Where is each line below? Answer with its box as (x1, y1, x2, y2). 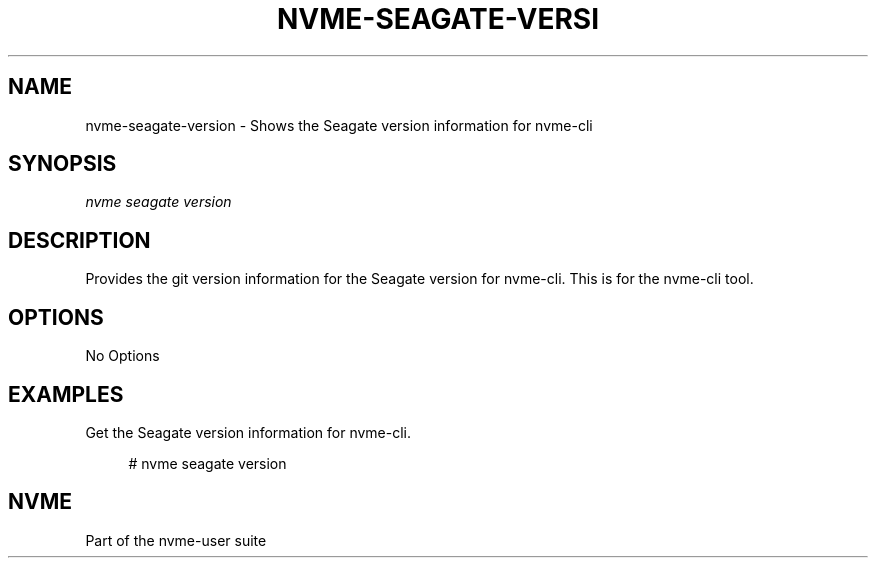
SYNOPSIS (8, 151, 117, 177)
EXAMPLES (8, 381, 124, 407)
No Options (85, 347, 160, 365)
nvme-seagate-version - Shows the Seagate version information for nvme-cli (85, 116, 593, 134)
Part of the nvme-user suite (85, 531, 267, 549)
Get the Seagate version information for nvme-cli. (85, 423, 412, 441)
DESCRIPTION (8, 227, 151, 253)
